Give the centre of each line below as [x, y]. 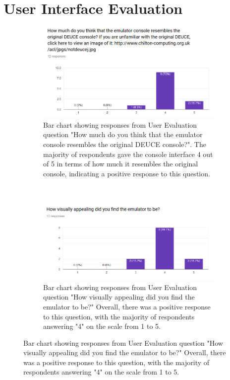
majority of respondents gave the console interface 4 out [128, 154]
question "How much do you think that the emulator [123, 134]
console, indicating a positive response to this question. [127, 173]
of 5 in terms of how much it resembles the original [121, 164]
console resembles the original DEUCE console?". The [125, 144]
